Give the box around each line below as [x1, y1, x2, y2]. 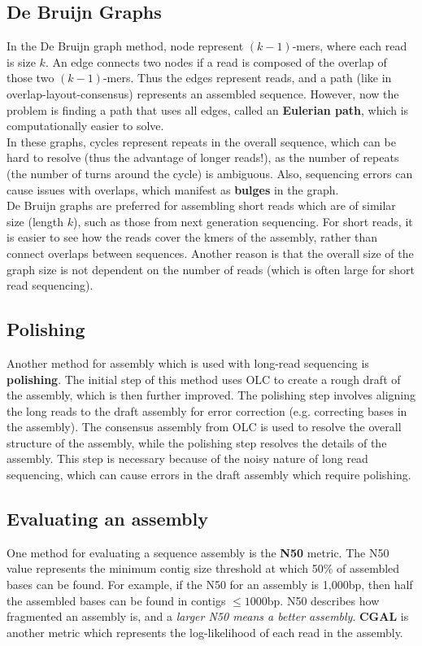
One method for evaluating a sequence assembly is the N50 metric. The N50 [7, 543, 389, 561]
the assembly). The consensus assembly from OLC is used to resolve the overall [7, 418, 402, 435]
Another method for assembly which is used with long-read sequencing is [7, 354, 369, 371]
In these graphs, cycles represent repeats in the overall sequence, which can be [7, 133, 396, 150]
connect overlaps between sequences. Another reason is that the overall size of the [7, 244, 414, 261]
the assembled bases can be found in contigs [7, 591, 226, 609]
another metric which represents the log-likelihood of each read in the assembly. [7, 623, 403, 640]
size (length [7, 212, 64, 229]
